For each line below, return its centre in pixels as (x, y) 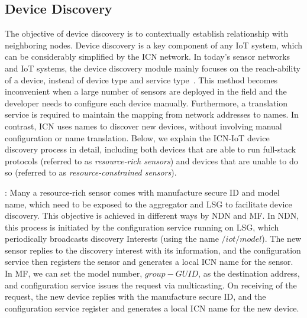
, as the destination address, (249, 273)
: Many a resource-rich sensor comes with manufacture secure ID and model (142, 192)
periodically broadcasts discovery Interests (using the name (112, 238)
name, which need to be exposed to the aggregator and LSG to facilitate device (148, 204)
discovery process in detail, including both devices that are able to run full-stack (151, 149)
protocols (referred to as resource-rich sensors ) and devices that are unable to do (151, 160)
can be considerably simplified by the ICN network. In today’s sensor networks (148, 56)
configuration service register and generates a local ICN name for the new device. (152, 308)
